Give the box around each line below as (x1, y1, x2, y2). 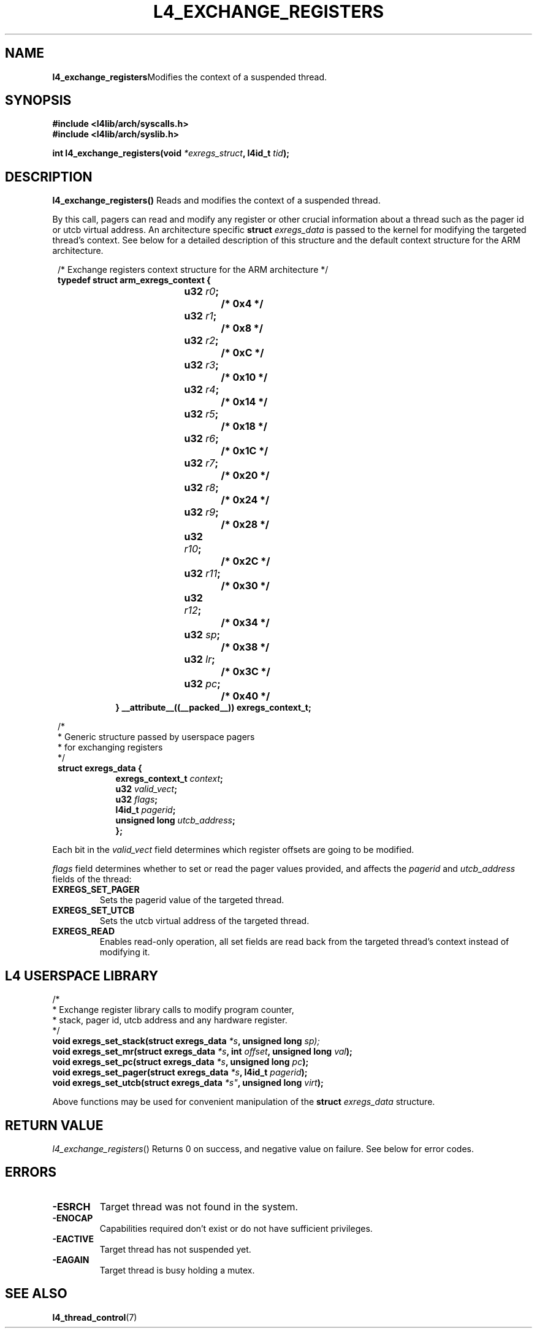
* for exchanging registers (58, 742, 163, 753)
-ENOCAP (52, 1212, 93, 1223)
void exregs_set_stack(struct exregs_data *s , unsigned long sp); (52, 1036, 320, 1047)
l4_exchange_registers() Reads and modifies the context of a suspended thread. (52, 195, 381, 206)
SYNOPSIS (5, 93, 72, 109)
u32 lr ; (184, 653, 215, 666)
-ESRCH (52, 1200, 91, 1213)
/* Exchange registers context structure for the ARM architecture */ (58, 264, 329, 275)
